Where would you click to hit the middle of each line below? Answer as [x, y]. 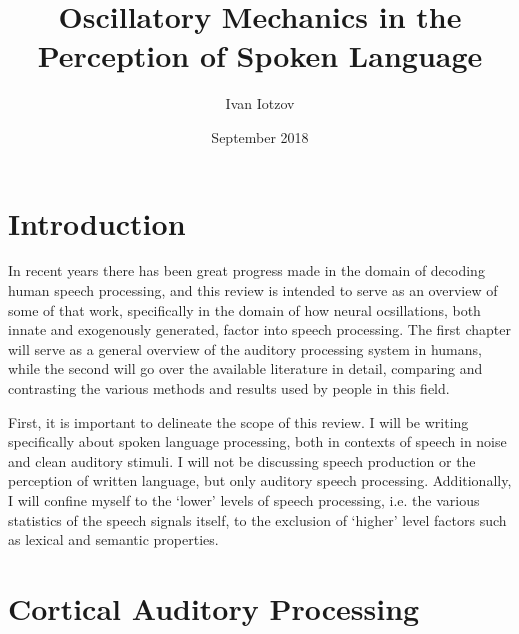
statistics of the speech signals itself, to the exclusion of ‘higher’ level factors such [257, 519]
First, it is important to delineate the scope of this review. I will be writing [238, 421]
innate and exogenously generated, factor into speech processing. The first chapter [260, 329]
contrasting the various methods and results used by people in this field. [229, 388]
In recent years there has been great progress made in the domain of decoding [246, 270]
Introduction [97, 222]
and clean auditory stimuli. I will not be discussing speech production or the [242, 460]
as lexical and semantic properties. [113, 539]
